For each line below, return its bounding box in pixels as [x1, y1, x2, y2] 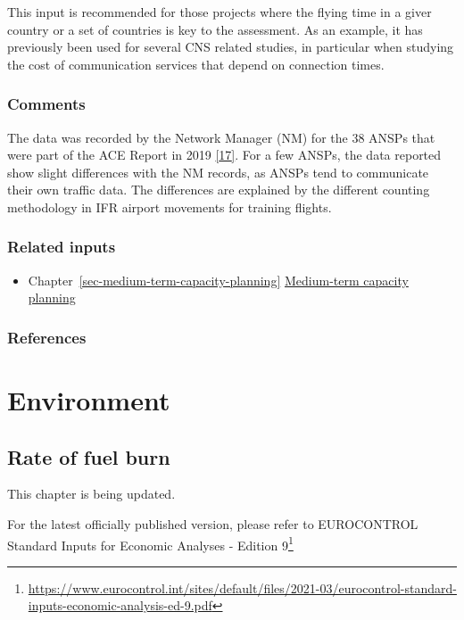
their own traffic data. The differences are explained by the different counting [7, 180, 430, 199]
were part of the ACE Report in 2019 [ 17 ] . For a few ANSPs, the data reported [7, 145, 442, 164]
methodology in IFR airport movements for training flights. [7, 197, 332, 216]
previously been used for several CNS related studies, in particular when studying [7, 37, 454, 56]
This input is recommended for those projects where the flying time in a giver [7, 3, 432, 21]
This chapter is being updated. [7, 484, 176, 503]
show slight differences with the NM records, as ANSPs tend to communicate [7, 162, 429, 181]
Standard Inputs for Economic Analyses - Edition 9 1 [7, 533, 294, 554]
